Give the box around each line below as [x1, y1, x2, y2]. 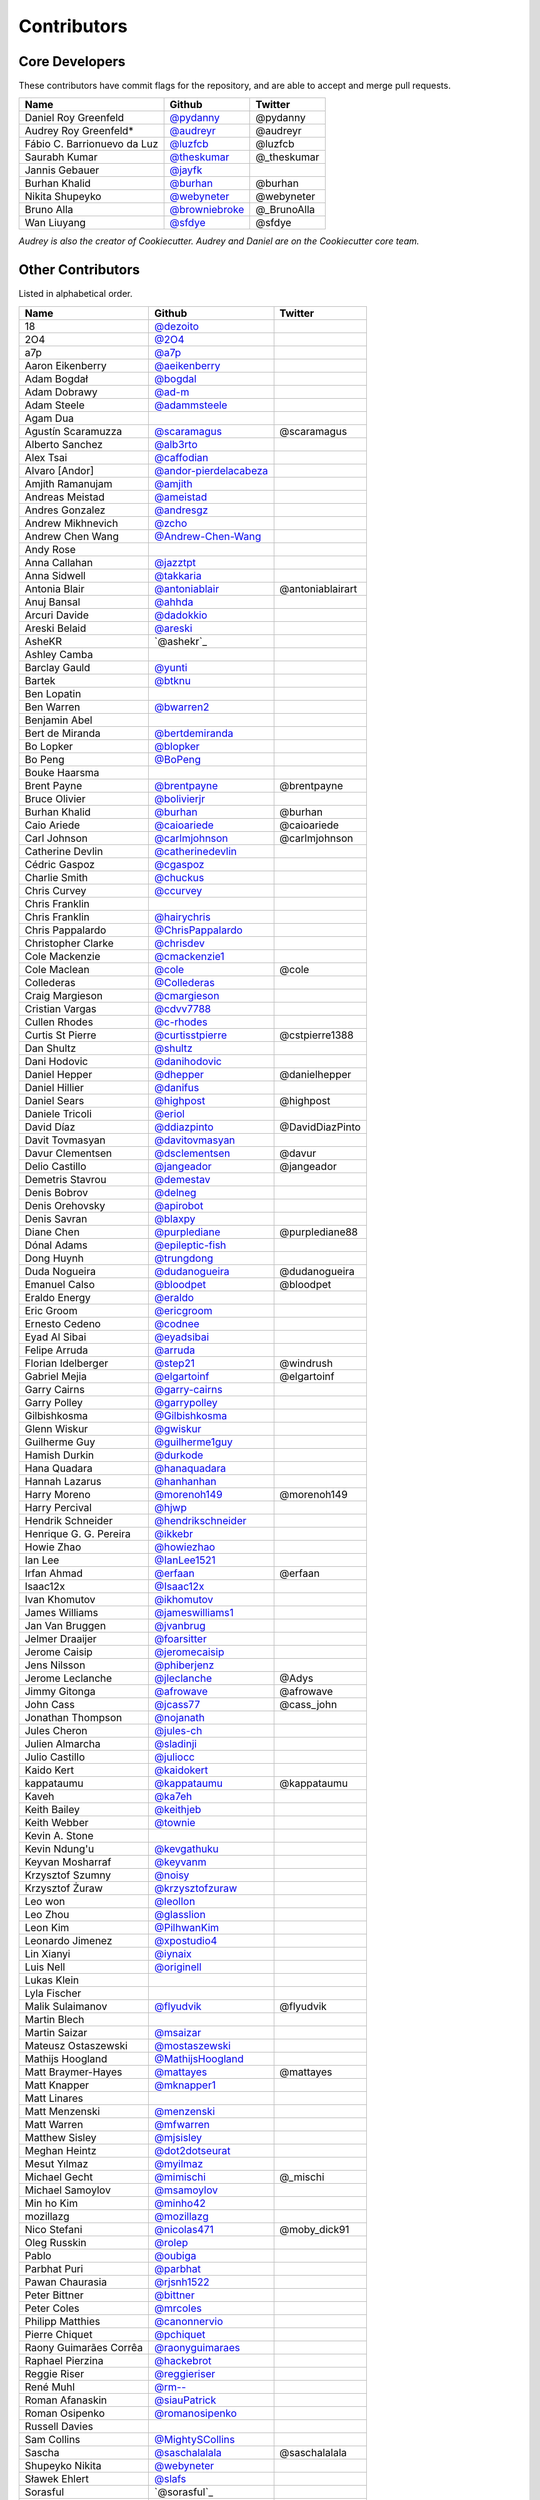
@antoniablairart [279, 581, 358, 595]
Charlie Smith [24, 870, 89, 884]
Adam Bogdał [24, 371, 89, 385]
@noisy [154, 1868, 190, 1882]
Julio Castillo [24, 1750, 85, 1764]
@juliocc [154, 1750, 195, 1764]
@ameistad [154, 490, 208, 504]
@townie [154, 1815, 196, 1829]
